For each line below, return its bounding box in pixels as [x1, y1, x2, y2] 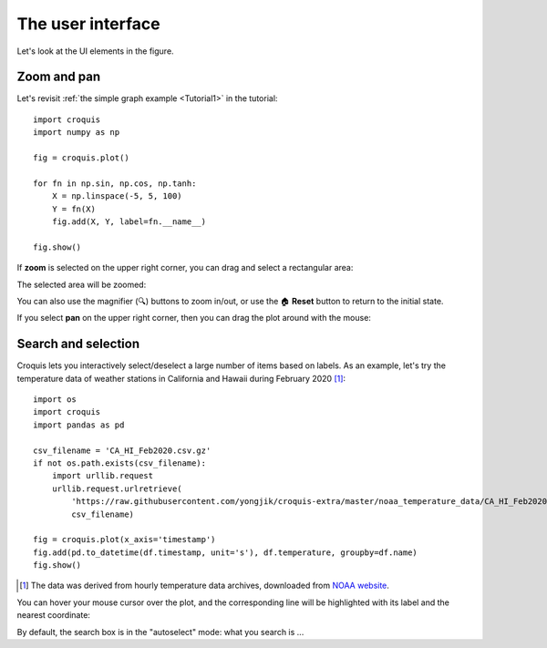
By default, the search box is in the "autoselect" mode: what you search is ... [16, 626, 304, 637]
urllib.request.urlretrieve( [51, 483, 182, 494]
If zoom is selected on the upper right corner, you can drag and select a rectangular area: [16, 262, 354, 273]
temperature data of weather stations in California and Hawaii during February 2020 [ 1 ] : [16, 373, 346, 384]
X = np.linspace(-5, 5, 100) [51, 191, 182, 201]
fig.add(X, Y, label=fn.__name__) [51, 216, 207, 227]
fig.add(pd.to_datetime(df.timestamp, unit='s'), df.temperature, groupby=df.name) [33, 547, 418, 558]
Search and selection [16, 336, 140, 352]
